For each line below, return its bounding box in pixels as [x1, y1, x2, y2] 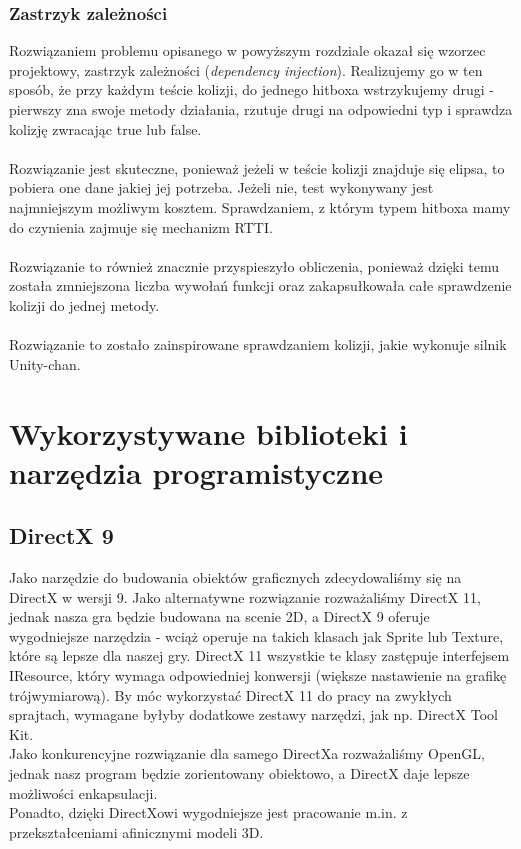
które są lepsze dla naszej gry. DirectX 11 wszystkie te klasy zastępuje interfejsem [9, 645, 510, 666]
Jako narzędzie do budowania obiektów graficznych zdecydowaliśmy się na [9, 567, 462, 588]
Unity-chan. [9, 353, 81, 374]
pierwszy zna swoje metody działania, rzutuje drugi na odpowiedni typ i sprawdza [9, 99, 513, 119]
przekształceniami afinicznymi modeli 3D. [9, 821, 264, 842]
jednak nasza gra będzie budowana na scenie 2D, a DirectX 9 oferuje [9, 606, 430, 627]
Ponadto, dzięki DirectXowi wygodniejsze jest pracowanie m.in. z [9, 802, 408, 823]
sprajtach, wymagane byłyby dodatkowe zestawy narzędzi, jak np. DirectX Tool [9, 704, 498, 725]
